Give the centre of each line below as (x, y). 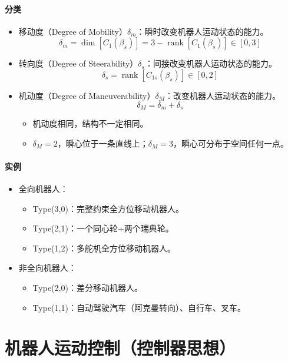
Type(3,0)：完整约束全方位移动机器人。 (108, 208)
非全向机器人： (47, 268)
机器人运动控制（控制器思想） (120, 348)
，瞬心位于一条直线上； (103, 143)
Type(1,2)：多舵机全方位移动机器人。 (104, 248)
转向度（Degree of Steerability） (78, 63)
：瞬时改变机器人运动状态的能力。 (202, 31)
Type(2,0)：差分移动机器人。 (87, 287)
